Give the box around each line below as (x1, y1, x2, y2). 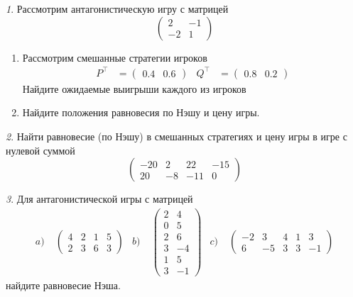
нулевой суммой (6, 142, 75, 157)
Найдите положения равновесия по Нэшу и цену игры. (22, 105, 260, 120)
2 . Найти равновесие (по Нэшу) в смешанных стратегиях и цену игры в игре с (6, 128, 347, 143)
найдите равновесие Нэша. (6, 277, 121, 292)
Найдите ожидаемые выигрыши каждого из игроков (22, 81, 246, 96)
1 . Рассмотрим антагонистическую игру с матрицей (6, 1, 229, 16)
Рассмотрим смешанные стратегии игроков (22, 50, 207, 65)
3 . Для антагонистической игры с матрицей (6, 191, 193, 206)
